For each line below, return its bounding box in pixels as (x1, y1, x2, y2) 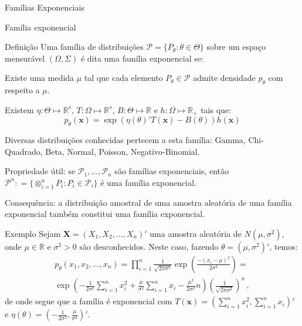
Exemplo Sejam (5, 227, 61, 239)
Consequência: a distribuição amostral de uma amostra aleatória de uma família (5, 196, 292, 208)
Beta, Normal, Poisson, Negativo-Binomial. (45, 145, 200, 157)
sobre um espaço (206, 40, 266, 53)
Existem (5, 103, 34, 116)
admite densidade (193, 72, 256, 84)
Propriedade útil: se (5, 165, 76, 177)
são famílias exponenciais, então (114, 165, 229, 177)
